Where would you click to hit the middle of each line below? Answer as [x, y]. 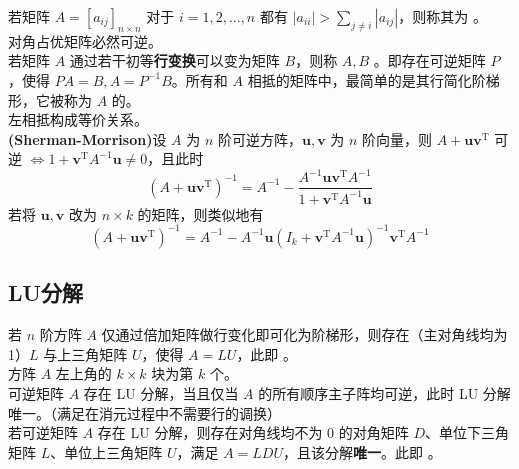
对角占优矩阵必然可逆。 [85, 40]
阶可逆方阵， [259, 138]
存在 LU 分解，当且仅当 [161, 392]
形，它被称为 [50, 99]
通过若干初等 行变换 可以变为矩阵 [174, 60]
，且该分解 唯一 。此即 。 [362, 451]
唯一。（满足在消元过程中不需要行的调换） [144, 412]
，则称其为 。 [442, 16]
